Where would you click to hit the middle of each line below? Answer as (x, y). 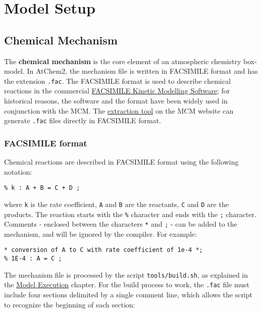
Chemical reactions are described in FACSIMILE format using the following (121, 162)
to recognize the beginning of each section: (70, 304)
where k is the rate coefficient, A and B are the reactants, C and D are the (116, 204)
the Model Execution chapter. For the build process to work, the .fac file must (127, 284)
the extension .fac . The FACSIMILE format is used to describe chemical (117, 81)
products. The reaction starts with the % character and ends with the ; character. (130, 214)
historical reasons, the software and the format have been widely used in (116, 101)
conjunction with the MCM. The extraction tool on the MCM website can (119, 110)
